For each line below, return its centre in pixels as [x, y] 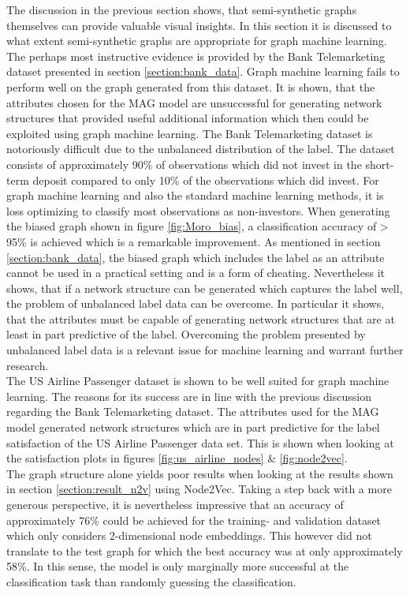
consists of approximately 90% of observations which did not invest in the [184, 164]
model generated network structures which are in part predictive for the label [193, 427]
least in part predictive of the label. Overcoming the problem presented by [186, 334]
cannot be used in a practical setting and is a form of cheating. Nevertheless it [196, 273]
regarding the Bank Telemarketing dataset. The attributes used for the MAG [193, 412]
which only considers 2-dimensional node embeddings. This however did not [189, 535]
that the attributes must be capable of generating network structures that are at [201, 318]
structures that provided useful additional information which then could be [188, 118]
